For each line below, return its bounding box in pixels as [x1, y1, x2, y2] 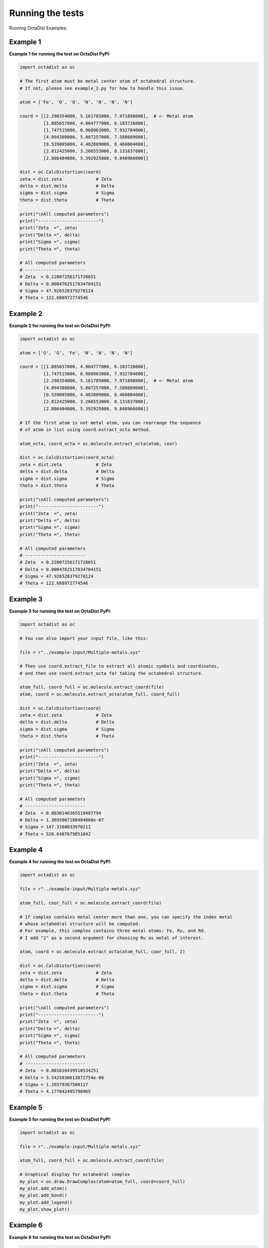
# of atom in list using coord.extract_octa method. [19, 427, 151, 432]
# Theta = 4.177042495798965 [19, 1089, 91, 1094]
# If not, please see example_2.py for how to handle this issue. [19, 85, 185, 91]
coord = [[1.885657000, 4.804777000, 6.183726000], [19, 364, 149, 369]
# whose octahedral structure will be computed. [19, 921, 141, 927]
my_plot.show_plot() [19, 1207, 70, 1213]
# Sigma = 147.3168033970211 [19, 824, 91, 830]
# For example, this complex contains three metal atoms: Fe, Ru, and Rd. [19, 928, 207, 934]
